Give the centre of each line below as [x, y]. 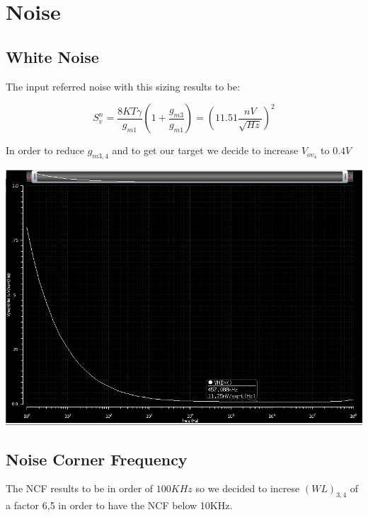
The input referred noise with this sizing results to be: [123, 86]
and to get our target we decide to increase [205, 150]
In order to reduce [45, 150]
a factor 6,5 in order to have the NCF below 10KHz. [119, 505]
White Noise [52, 56]
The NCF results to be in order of [80, 488]
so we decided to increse [248, 488]
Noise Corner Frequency [97, 459]
